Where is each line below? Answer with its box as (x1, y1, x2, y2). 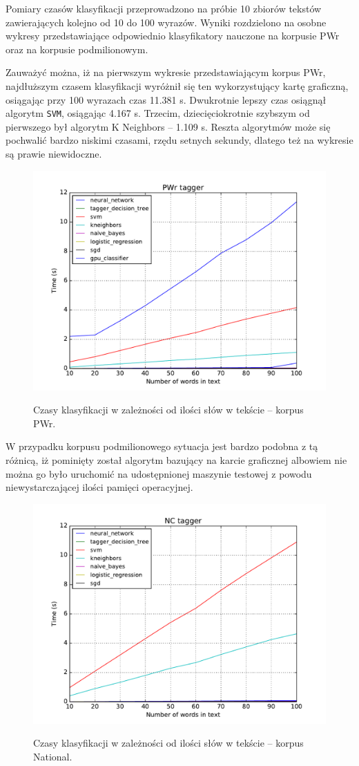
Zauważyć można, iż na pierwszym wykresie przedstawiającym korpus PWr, (6, 65, 326, 80)
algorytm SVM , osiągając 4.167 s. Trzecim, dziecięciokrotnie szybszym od (6, 106, 310, 120)
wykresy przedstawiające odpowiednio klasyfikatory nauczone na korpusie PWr (6, 28, 340, 43)
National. (33, 749, 72, 763)
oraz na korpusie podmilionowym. (6, 41, 148, 56)
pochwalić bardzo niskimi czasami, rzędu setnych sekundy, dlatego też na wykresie (6, 133, 353, 147)
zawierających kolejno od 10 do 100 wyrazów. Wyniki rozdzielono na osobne (6, 15, 327, 29)
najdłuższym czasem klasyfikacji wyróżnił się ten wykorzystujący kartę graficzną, (6, 78, 349, 93)
